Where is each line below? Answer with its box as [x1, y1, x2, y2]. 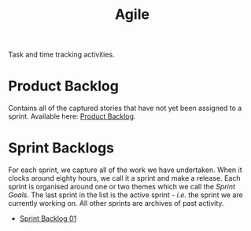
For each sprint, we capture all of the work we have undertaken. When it [8, 165, 242, 174]
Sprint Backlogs [8, 139, 115, 157]
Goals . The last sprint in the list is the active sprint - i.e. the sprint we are [8, 190, 244, 200]
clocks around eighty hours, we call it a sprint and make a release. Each [8, 174, 241, 183]
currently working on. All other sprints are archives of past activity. [8, 199, 224, 208]
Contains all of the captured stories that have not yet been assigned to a [8, 104, 242, 113]
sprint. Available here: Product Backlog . [8, 112, 136, 121]
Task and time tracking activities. [8, 49, 116, 60]
